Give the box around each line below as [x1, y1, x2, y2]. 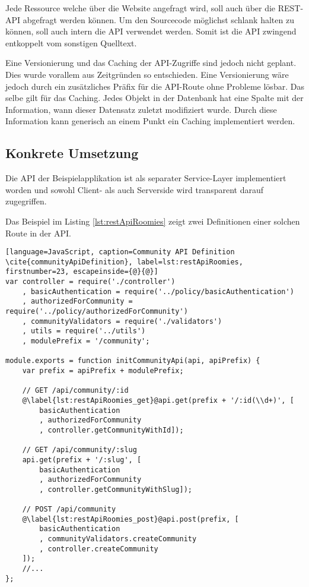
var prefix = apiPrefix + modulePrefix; [22, 366, 184, 375]
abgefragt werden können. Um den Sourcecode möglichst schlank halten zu [23, 13, 294, 26]
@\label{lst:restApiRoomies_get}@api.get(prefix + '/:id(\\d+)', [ [22, 396, 294, 405]
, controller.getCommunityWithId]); [39, 425, 184, 434]
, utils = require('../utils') [22, 327, 146, 336]
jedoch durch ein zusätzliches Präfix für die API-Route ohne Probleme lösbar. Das [5, 80, 304, 92]
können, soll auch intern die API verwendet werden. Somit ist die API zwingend [5, 25, 297, 37]
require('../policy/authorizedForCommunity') [5, 307, 188, 316]
